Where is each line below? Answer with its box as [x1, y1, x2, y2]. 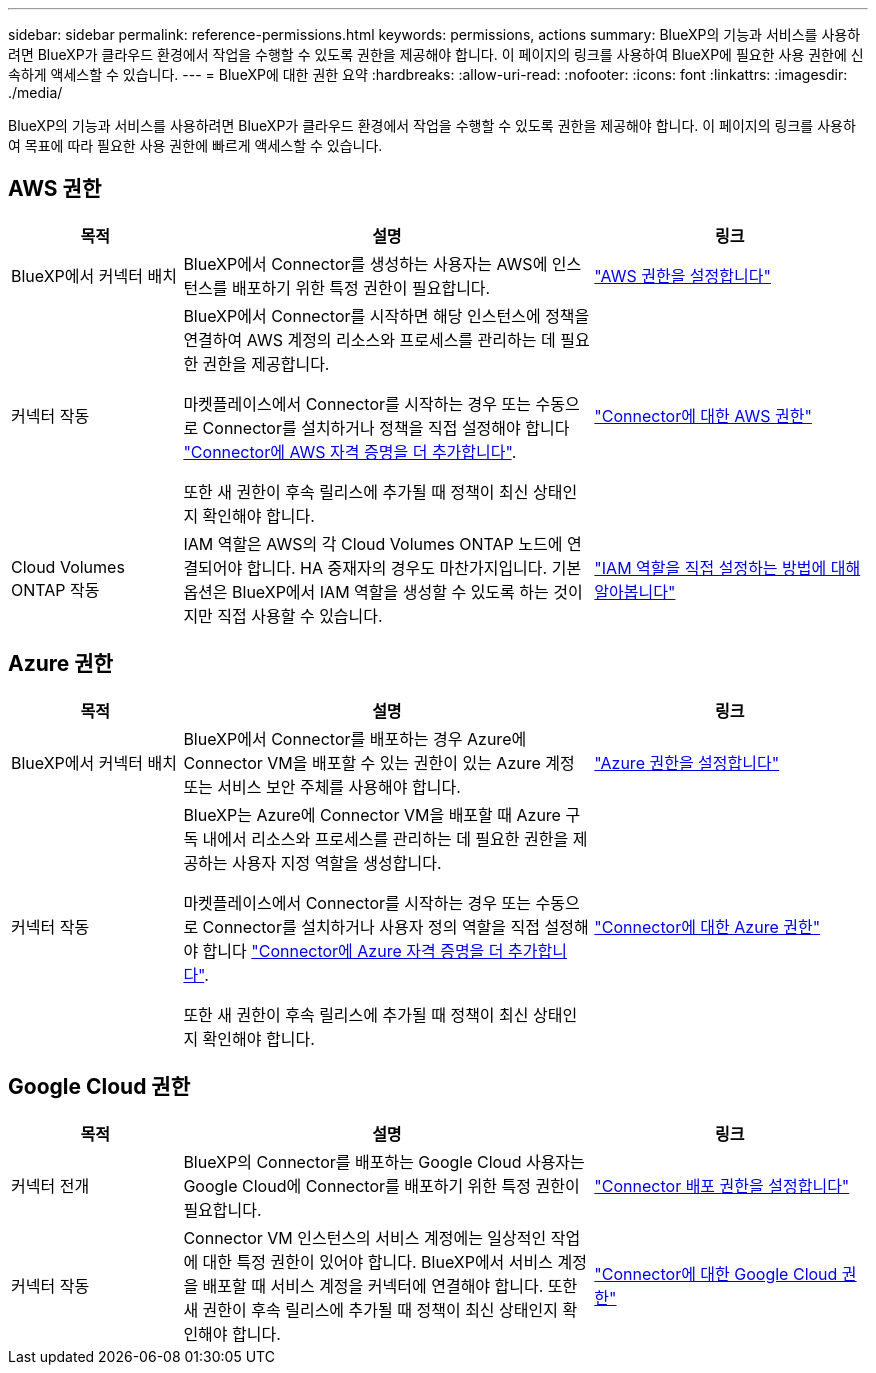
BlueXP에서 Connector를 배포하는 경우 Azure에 [183, 728, 527, 749]
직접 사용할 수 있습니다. [217, 605, 383, 626]
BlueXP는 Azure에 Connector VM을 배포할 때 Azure [183, 804, 561, 825]
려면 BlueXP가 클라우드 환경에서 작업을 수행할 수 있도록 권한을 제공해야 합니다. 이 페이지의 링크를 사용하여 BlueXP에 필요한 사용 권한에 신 [8, 46, 864, 63]
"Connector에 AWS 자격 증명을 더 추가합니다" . [183, 441, 517, 462]
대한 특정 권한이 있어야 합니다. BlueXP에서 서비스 [202, 1251, 553, 1272]
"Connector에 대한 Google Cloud [594, 1263, 838, 1284]
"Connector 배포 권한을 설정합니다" [594, 1175, 850, 1196]
